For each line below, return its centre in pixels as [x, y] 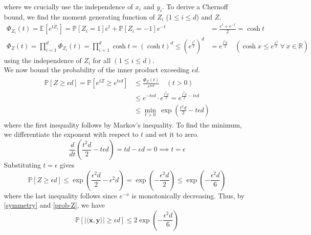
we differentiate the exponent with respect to [71, 134]
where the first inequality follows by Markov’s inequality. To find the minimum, [123, 124]
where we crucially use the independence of [68, 6]
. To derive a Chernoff [195, 6]
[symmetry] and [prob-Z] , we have [55, 205]
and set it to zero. [172, 134]
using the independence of [43, 60]
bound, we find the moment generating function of [79, 16]
